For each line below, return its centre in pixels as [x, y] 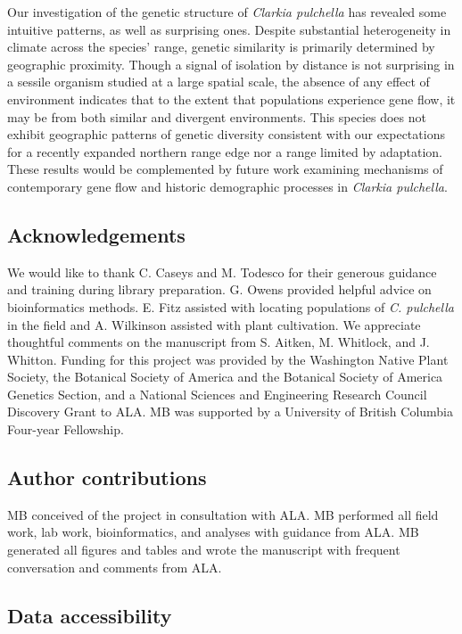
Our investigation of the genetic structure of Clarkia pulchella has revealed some [227, 12]
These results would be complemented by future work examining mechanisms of [225, 169]
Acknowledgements [96, 234]
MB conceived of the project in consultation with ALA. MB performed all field [223, 514]
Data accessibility [90, 615]
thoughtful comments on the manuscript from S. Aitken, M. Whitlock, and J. [219, 342]
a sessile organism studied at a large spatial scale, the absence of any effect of [219, 82]
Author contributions [107, 478]
